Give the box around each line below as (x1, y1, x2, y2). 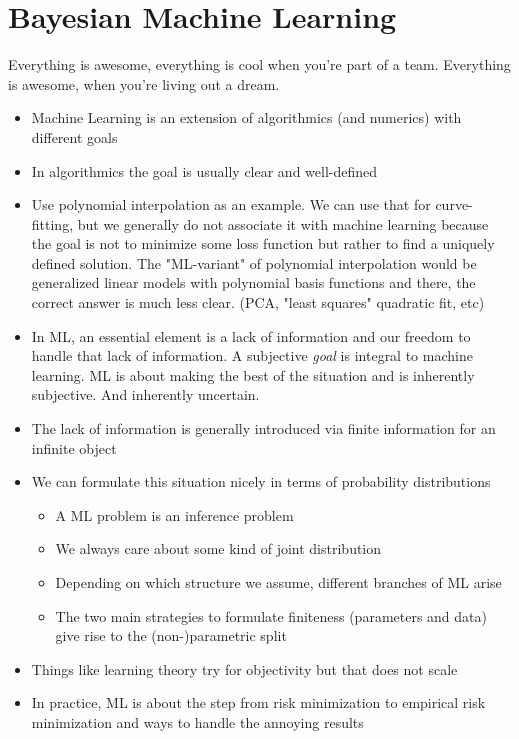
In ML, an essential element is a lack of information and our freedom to (31, 325, 471, 346)
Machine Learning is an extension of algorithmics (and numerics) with (31, 107, 462, 128)
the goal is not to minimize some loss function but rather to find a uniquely (31, 233, 495, 254)
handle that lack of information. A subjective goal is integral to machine (31, 345, 473, 366)
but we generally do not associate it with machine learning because (77, 213, 489, 234)
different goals (31, 126, 118, 147)
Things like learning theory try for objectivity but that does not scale (31, 658, 458, 679)
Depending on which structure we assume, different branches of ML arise (55, 572, 502, 592)
